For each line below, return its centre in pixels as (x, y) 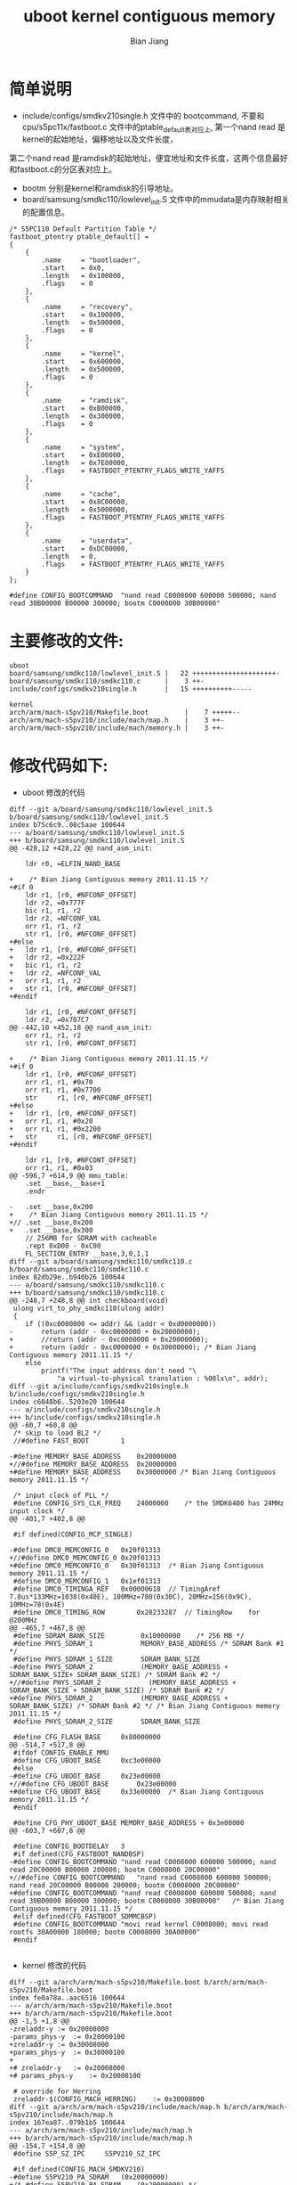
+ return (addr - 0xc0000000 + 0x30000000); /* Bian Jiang (132, 1347)
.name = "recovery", (87, 307)
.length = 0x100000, (83, 276)
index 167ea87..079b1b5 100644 (67, 2123)
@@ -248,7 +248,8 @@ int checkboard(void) (89, 1301)
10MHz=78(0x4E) (37, 1605)
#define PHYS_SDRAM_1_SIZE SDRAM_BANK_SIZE (107, 1659)
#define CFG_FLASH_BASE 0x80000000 (87, 1738)
